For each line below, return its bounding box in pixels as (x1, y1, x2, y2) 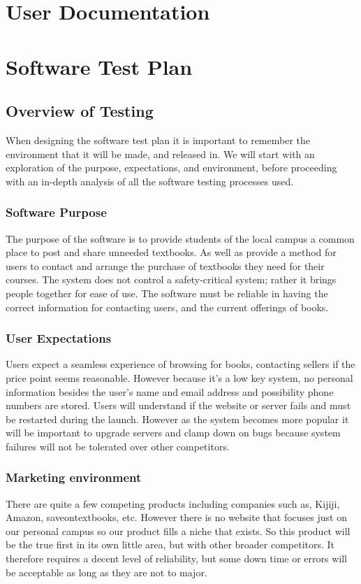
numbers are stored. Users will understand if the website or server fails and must (6, 398, 351, 413)
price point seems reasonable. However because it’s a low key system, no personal (6, 370, 353, 385)
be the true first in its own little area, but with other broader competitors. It (6, 537, 335, 552)
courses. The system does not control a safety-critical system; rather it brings (6, 272, 337, 287)
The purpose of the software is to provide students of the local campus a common (6, 231, 355, 245)
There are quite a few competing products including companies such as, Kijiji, (6, 496, 340, 511)
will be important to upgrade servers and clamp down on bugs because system (6, 425, 341, 440)
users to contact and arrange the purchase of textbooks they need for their (6, 258, 325, 273)
